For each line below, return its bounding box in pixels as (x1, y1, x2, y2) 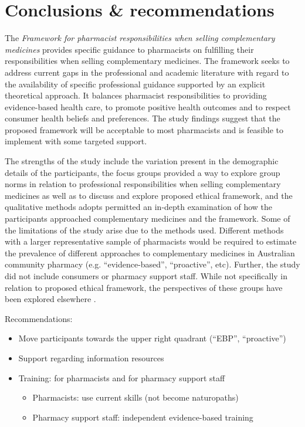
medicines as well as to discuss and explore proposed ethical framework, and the (5, 189, 293, 201)
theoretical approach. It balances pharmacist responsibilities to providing (5, 89, 267, 101)
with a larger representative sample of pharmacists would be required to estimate (5, 235, 297, 248)
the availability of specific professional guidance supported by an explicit (5, 77, 266, 90)
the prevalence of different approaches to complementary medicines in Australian (5, 246, 295, 259)
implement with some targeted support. (5, 135, 147, 147)
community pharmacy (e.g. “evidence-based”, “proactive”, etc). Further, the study (5, 258, 300, 270)
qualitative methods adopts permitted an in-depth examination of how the (5, 201, 273, 213)
